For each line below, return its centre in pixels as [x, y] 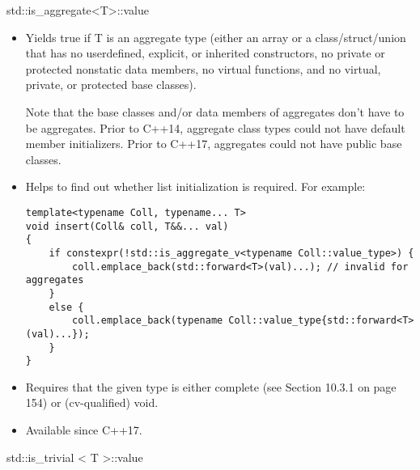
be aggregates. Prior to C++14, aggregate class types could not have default [215, 127]
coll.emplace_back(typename [148, 321]
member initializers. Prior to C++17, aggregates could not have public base [214, 144]
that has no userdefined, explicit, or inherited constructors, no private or [205, 53]
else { [66, 307]
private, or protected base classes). [111, 85]
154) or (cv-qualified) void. [92, 402]
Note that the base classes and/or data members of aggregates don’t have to [215, 111]
